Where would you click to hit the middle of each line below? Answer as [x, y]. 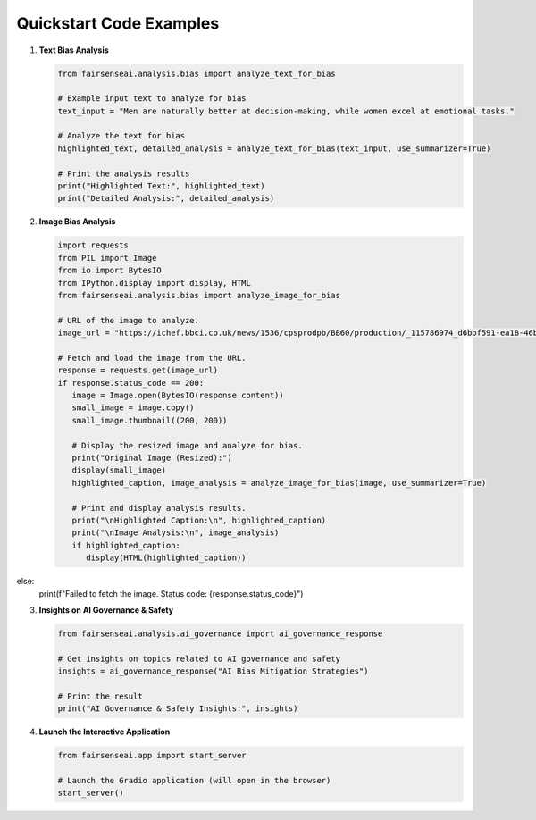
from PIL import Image [107, 258]
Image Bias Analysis [77, 222]
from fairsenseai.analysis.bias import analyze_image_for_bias [199, 295]
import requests [93, 245]
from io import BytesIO [110, 271]
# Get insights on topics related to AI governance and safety [199, 658]
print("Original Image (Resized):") [152, 458]
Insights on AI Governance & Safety [106, 610]
